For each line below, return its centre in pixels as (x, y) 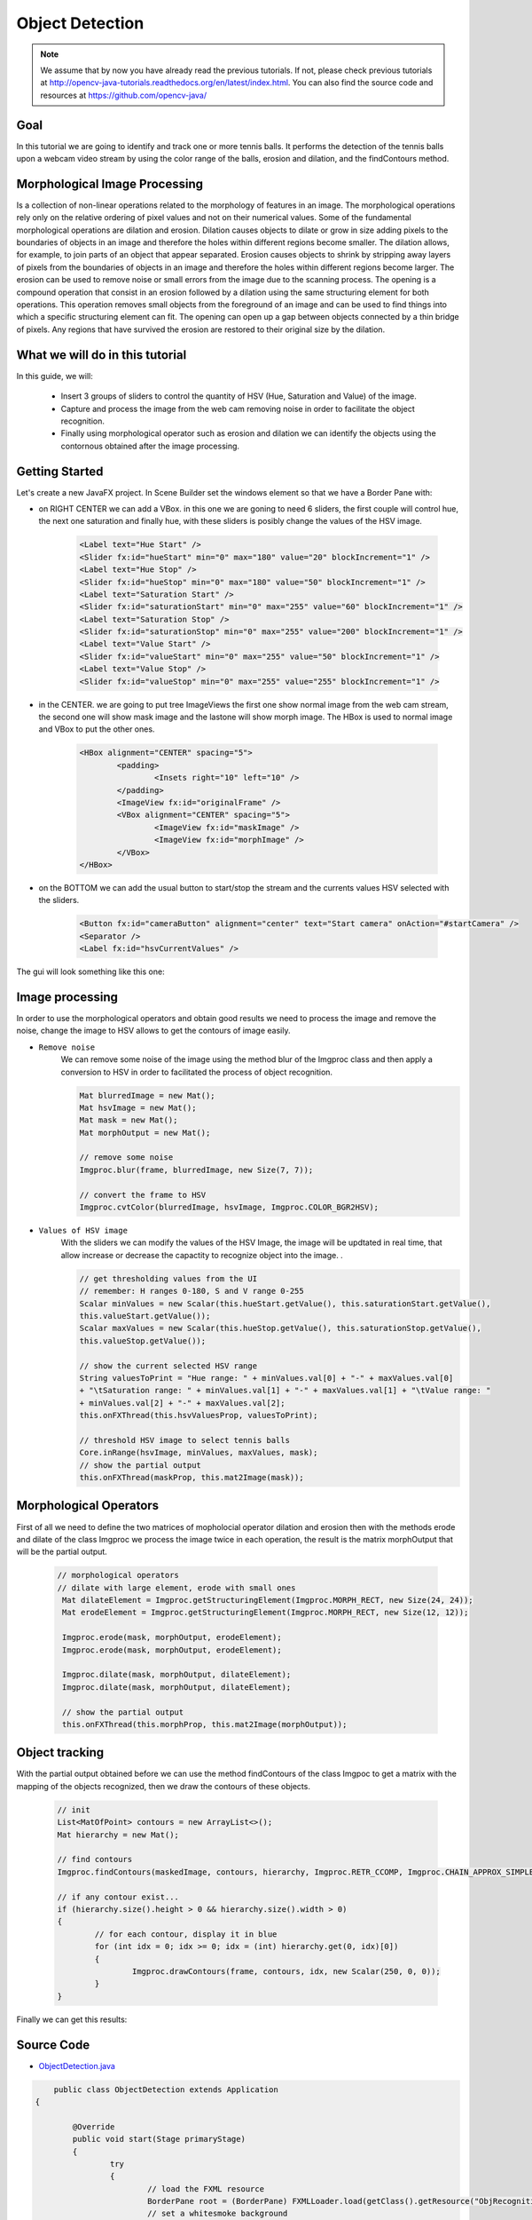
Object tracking (60, 1752)
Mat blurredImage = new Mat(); (148, 1095)
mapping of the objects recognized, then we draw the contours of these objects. (163, 1786)
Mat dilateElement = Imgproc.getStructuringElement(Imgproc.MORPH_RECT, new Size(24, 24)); (268, 1600)
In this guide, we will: (55, 376)
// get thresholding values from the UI (168, 1278)
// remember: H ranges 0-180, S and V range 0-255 (192, 1291)
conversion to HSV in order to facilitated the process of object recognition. (196, 1072)
